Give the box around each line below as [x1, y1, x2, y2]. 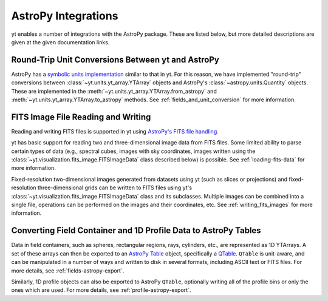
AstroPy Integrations [11, 9, 118, 22]
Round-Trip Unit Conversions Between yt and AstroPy [11, 55, 220, 65]
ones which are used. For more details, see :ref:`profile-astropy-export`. [11, 286, 191, 294]
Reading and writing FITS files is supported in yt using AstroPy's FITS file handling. [11, 127, 219, 135]
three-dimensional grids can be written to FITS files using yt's [37, 184, 193, 191]
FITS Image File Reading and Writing [11, 112, 151, 122]
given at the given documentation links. [11, 38, 110, 46]
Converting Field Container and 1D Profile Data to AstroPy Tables [11, 225, 261, 236]
